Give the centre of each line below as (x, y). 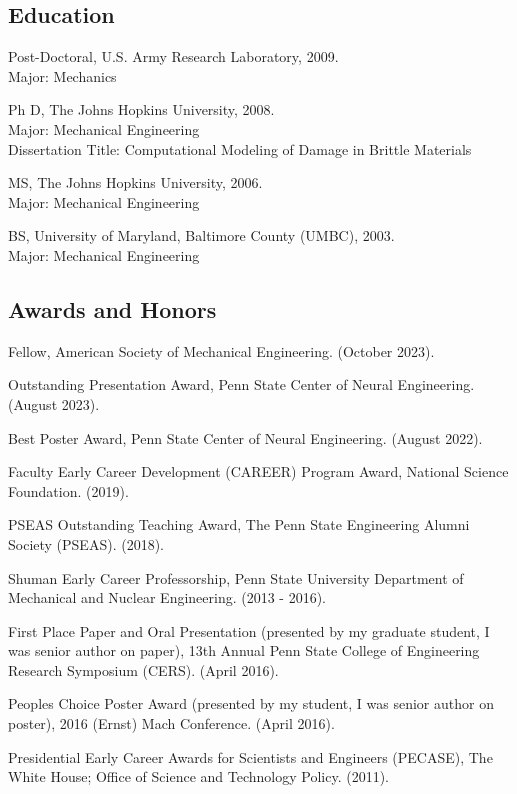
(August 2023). (54, 403)
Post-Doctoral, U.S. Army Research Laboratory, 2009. (173, 56)
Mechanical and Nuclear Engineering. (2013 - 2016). (167, 597)
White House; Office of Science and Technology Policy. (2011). (198, 776)
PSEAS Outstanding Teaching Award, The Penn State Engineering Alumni (239, 524)
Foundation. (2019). (68, 490)
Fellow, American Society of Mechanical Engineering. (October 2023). (221, 350)
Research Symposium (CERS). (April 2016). (143, 669)
